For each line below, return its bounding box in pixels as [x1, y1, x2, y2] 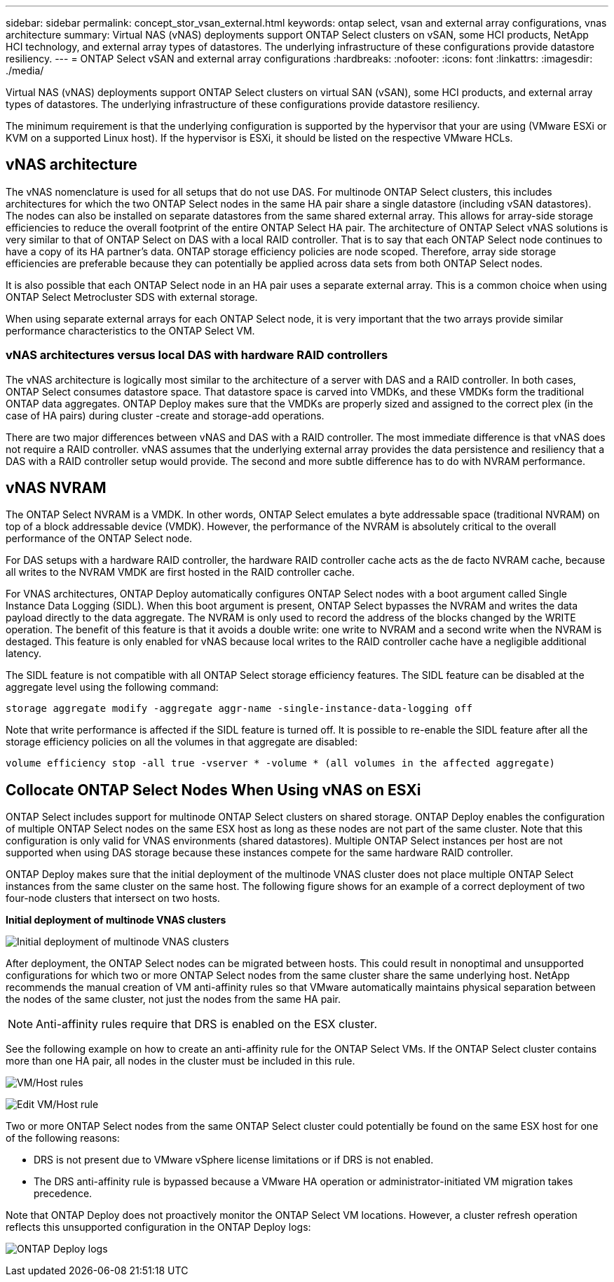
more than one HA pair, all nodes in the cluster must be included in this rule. [6, 1055, 355, 1067]
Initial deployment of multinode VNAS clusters [6, 914, 226, 926]
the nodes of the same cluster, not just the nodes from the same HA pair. [6, 993, 341, 1006]
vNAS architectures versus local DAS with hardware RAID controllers [6, 348, 388, 363]
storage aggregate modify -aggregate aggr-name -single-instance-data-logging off [6, 703, 472, 715]
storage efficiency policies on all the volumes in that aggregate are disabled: [6, 736, 357, 748]
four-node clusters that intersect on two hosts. [6, 892, 220, 905]
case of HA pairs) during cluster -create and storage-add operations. [6, 409, 325, 421]
